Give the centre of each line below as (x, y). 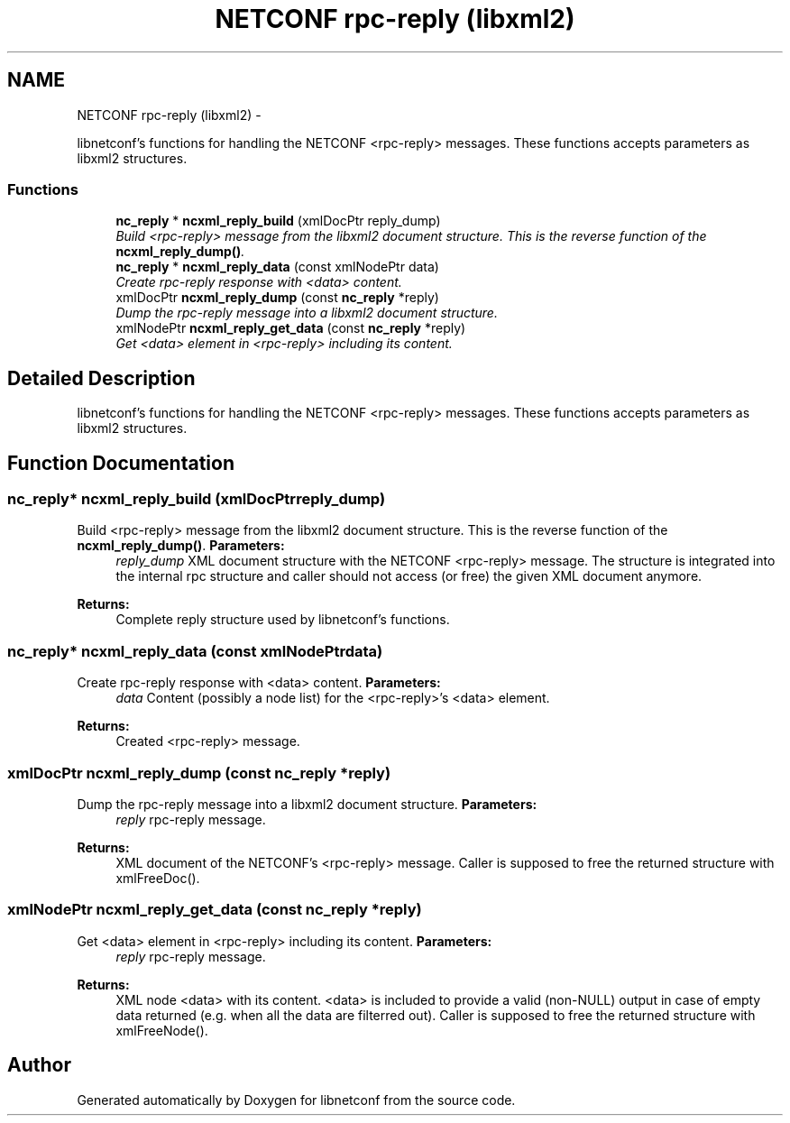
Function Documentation (121, 463)
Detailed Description (101, 378)
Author (39, 1065)
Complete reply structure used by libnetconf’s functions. (283, 620)
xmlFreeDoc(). (158, 878)
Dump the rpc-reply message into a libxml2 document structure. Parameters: (307, 804)
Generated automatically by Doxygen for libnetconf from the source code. (296, 1100)
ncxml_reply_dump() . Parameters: (181, 546)
